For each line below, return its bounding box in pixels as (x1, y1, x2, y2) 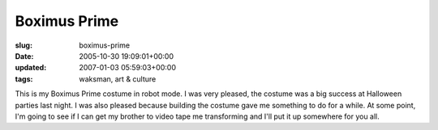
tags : (15, 73, 33, 84)
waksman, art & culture (79, 73, 157, 84)
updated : (15, 63, 47, 73)
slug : (15, 40, 32, 50)
